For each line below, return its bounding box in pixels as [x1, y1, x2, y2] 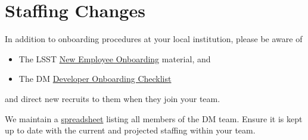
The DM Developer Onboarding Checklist [18, 72, 172, 85]
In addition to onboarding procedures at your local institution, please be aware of [5, 33, 303, 45]
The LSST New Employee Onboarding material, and [18, 52, 211, 65]
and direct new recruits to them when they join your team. [5, 92, 220, 104]
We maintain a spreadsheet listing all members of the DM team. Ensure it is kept [5, 112, 303, 125]
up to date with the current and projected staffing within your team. [5, 124, 256, 136]
